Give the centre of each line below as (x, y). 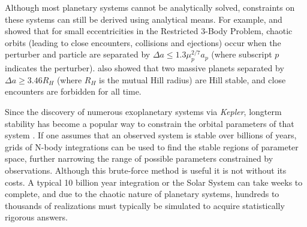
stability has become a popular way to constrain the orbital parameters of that (150, 123)
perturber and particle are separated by (78, 54)
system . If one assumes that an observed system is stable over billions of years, (151, 135)
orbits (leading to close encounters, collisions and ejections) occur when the (143, 42)
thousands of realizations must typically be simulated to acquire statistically (145, 205)
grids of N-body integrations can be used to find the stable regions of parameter (152, 146)
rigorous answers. (36, 217)
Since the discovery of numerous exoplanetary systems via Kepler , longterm (143, 111)
